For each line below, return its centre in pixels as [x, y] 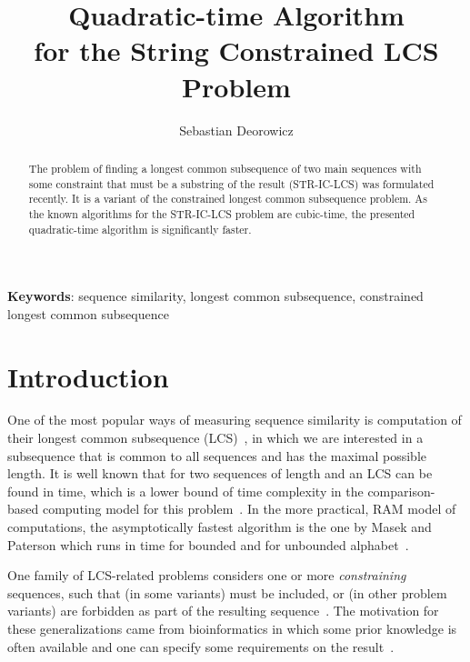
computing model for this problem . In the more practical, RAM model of [249, 509]
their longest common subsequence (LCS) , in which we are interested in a [215, 438]
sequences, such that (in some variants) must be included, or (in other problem [227, 592]
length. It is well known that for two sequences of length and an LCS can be [220, 473]
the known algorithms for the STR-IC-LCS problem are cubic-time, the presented [222, 213]
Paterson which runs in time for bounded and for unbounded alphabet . [208, 544]
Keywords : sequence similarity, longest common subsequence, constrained [215, 296]
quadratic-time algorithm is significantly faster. [140, 229]
